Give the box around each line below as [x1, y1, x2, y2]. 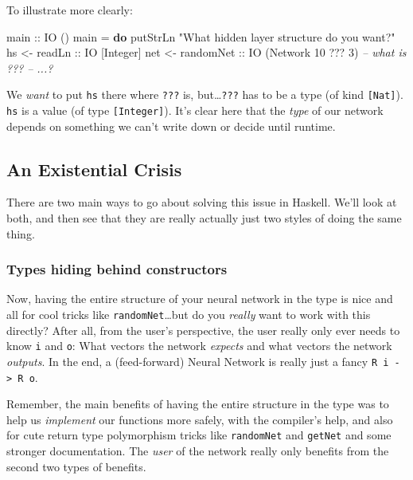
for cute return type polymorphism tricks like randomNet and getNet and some [6, 427, 392, 443]
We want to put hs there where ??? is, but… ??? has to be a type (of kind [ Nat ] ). [6, 86, 403, 103]
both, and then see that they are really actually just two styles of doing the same [6, 210, 402, 226]
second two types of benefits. [6, 458, 146, 474]
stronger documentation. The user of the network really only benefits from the [6, 443, 389, 459]
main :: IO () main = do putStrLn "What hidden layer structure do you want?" [6, 28, 395, 45]
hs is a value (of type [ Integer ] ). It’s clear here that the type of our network [6, 102, 384, 119]
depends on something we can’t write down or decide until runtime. [6, 117, 336, 134]
